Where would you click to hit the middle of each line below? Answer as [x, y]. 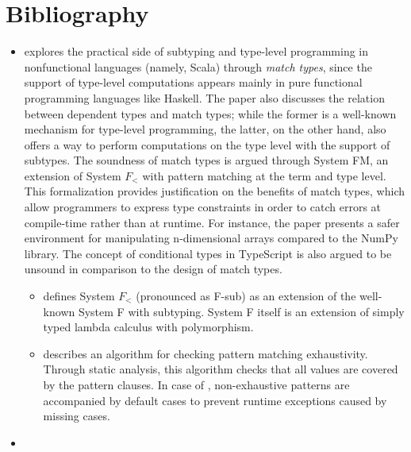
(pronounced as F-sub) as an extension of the [246, 296]
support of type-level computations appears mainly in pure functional [193, 82]
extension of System [73, 175]
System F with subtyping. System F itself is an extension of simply [241, 311]
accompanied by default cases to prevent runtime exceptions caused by [215, 400]
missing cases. [77, 416]
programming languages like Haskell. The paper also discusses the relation [204, 97]
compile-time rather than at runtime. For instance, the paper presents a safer [212, 222]
